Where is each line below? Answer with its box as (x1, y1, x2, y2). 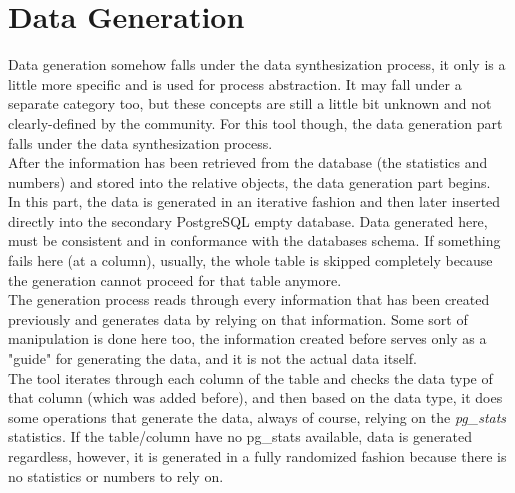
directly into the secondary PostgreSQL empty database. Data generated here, (8, 210, 488, 231)
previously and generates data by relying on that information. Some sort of (8, 308, 468, 329)
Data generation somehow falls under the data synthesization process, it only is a (8, 54, 506, 75)
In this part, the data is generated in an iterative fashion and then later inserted (8, 191, 501, 212)
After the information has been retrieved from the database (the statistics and (8, 152, 488, 173)
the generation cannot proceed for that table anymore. (8, 269, 342, 290)
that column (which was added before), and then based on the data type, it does (8, 387, 503, 408)
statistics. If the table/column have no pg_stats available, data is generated (8, 426, 473, 447)
